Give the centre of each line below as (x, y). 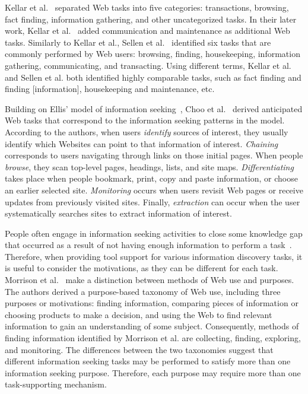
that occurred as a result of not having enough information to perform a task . (148, 245)
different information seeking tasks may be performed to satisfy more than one (148, 361)
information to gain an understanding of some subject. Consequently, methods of (152, 326)
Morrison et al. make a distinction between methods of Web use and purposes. (150, 280)
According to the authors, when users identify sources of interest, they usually (147, 131)
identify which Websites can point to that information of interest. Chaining (142, 143)
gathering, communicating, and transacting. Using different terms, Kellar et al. (148, 65)
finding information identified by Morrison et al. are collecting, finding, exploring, (153, 338)
